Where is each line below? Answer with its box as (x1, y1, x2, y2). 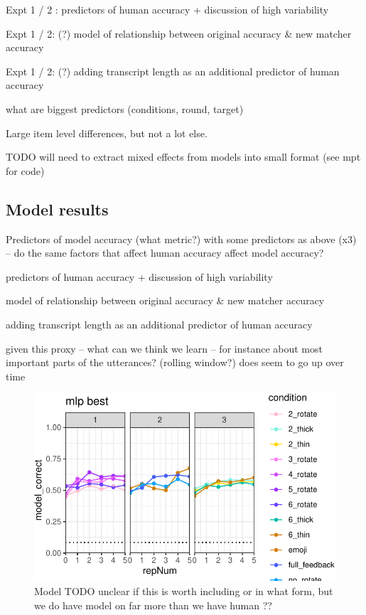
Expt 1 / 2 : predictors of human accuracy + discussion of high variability (6, 2, 329, 16)
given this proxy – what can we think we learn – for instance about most (6, 341, 323, 355)
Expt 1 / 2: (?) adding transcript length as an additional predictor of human (6, 63, 340, 78)
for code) (6, 163, 45, 178)
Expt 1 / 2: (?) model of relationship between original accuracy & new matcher (6, 26, 352, 41)
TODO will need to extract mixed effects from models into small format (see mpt (6, 149, 361, 164)
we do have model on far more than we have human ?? (34, 597, 272, 612)
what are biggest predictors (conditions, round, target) (6, 101, 244, 116)
